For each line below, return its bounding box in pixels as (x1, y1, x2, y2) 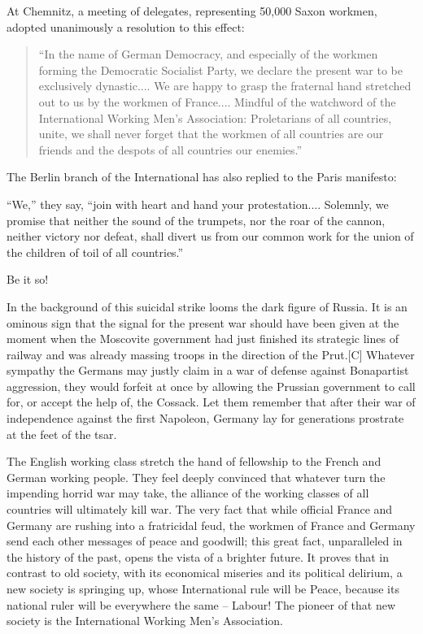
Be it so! (7, 271, 49, 288)
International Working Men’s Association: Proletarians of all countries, (38, 109, 392, 126)
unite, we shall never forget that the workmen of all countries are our (38, 125, 384, 142)
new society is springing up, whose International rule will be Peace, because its (7, 580, 399, 597)
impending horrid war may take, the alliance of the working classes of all (7, 484, 369, 502)
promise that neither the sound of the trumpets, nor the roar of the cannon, (7, 211, 386, 228)
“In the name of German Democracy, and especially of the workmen (38, 46, 378, 63)
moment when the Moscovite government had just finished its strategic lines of (7, 330, 399, 347)
